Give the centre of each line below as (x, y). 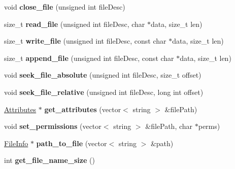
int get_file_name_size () (49, 160)
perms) (209, 126)
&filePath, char (169, 126)
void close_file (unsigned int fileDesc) (65, 7)
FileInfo (16, 143)
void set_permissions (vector (53, 126)
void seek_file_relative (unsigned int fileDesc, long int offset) (104, 92)
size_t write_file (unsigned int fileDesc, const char (85, 41)
